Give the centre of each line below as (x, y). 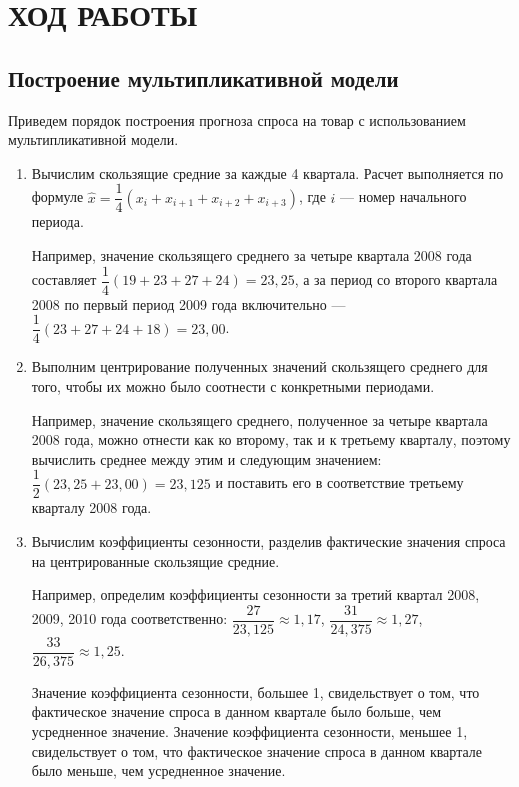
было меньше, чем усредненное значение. (158, 770)
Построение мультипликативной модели (203, 77)
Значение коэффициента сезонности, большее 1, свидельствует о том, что (255, 691)
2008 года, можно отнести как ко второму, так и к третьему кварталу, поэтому (271, 439)
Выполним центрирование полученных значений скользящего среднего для (259, 366)
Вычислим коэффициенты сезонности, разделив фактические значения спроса (268, 540)
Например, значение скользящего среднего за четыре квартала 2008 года (251, 255)
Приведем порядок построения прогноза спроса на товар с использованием (237, 119)
